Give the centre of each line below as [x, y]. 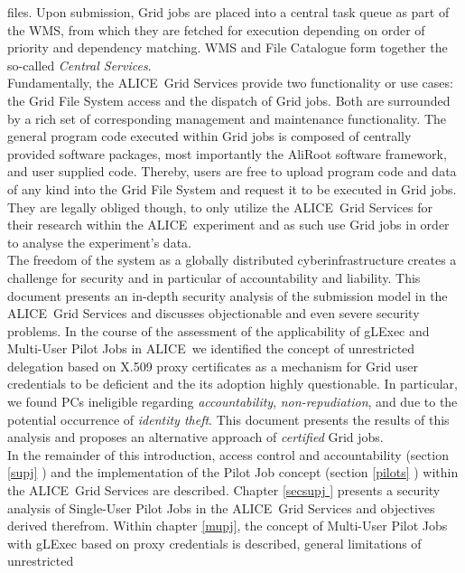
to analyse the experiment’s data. [99, 242]
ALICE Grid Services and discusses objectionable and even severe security [214, 313]
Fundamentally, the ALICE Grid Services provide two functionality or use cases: [230, 83]
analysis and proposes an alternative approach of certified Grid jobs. [195, 437]
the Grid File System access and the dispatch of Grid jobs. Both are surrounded [229, 100]
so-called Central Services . [79, 65]
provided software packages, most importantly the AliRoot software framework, [227, 153]
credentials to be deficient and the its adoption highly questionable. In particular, [232, 384]
